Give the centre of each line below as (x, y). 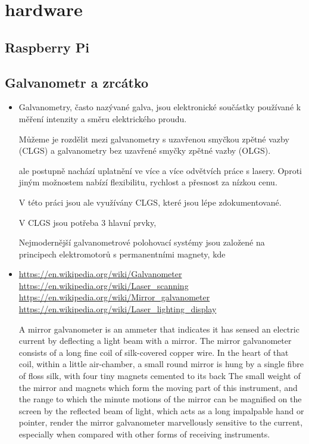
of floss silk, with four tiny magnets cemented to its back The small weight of (160, 376)
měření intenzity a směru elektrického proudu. (103, 118)
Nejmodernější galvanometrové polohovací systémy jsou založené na (142, 242)
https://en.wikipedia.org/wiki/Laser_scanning (104, 285)
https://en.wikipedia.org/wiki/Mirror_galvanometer (114, 297)
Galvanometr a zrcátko (77, 82)
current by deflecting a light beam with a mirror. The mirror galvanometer (155, 341)
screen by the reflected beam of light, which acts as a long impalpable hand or (161, 410)
